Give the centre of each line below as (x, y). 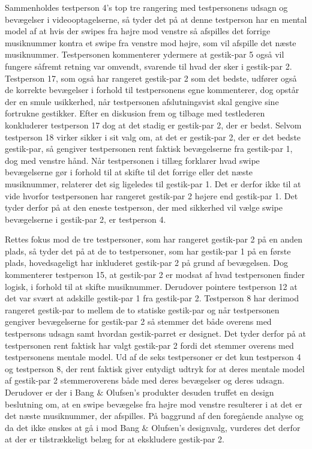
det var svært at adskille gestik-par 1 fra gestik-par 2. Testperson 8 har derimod (152, 298)
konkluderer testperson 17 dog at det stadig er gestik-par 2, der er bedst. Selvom (153, 125)
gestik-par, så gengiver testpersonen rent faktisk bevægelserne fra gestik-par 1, (149, 149)
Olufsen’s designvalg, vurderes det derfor (226, 427)
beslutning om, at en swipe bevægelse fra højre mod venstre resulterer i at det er (154, 404)
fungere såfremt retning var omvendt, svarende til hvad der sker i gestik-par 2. (148, 66)
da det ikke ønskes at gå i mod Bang (72, 427)
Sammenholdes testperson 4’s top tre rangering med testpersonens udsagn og (146, 7)
